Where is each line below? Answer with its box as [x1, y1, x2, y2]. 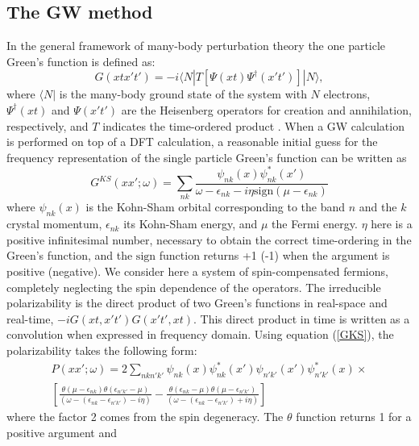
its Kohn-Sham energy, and [123, 215, 258, 232]
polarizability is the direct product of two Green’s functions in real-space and [6, 294, 388, 311]
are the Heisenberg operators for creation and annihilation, [121, 101, 412, 118]
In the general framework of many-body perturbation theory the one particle [6, 37, 386, 54]
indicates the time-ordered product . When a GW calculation [102, 117, 404, 134]
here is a [371, 215, 413, 232]
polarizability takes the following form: [6, 341, 197, 358]
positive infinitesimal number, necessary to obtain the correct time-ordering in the [6, 231, 412, 248]
